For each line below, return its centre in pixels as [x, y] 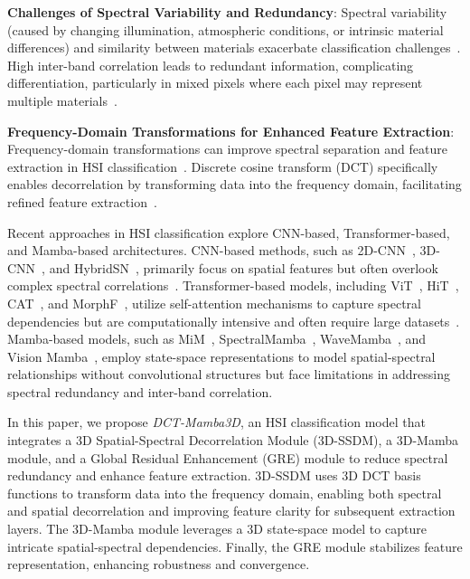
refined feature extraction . [82, 201]
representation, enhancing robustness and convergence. [159, 564]
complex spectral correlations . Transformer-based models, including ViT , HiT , [233, 285]
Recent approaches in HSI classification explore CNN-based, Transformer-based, [229, 232]
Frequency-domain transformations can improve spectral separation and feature [227, 149]
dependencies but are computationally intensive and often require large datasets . [234, 321]
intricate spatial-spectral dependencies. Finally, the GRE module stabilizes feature [235, 546]
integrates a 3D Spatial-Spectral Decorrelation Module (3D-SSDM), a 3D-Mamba [233, 440]
